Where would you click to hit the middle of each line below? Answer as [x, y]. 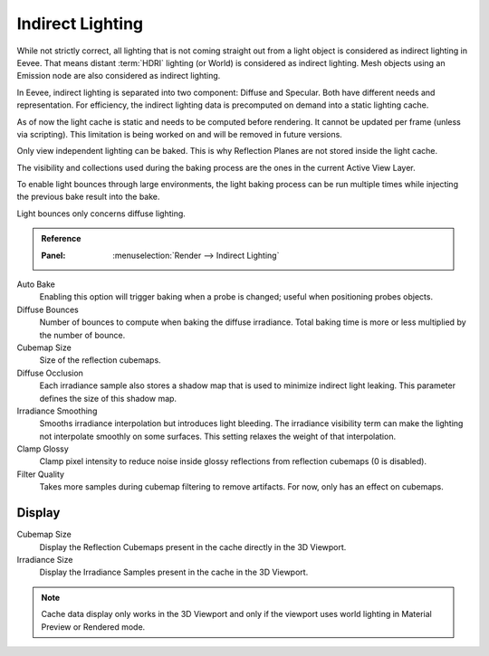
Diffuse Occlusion [50, 373]
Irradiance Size [45, 559]
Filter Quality [41, 474]
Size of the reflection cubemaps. [101, 360]
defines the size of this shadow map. [108, 398]
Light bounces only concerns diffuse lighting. [101, 214]
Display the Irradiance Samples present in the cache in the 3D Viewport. [174, 572]
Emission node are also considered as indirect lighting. [119, 76]
